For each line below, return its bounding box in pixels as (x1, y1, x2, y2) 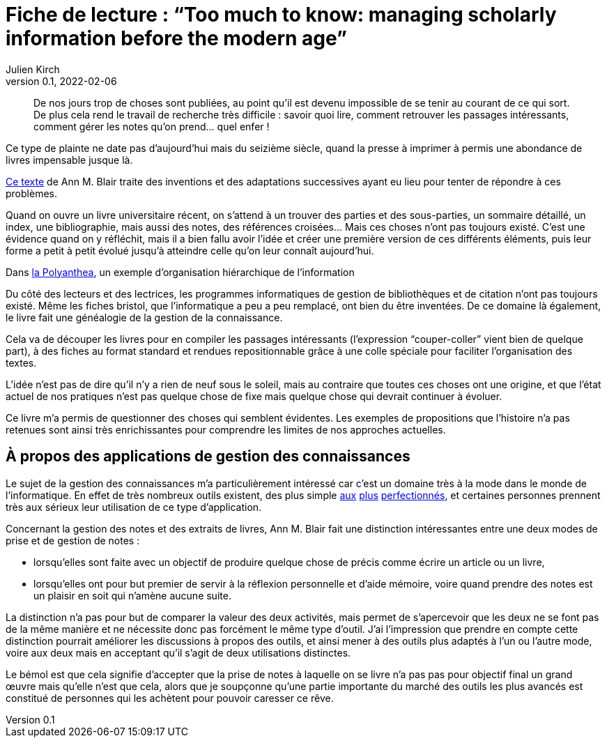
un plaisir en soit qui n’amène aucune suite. (33, 589, 231, 602)
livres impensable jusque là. (6, 153, 133, 166)
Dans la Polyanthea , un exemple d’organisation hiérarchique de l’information (6, 266, 355, 278)
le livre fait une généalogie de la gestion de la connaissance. (6, 311, 283, 323)
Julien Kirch (6, 63, 60, 75)
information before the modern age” (6, 26, 347, 50)
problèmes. (6, 187, 57, 199)
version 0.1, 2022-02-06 (6, 75, 117, 87)
